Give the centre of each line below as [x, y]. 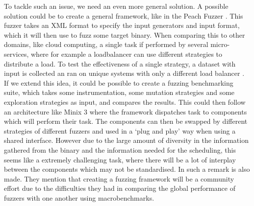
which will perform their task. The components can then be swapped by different [126, 121]
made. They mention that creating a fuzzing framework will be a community [119, 178]
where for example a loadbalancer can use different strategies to [127, 54]
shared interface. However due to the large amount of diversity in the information [126, 140]
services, [16, 54]
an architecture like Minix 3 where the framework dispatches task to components [126, 111]
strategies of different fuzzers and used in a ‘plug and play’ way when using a [120, 130]
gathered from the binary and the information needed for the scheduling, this [120, 149]
